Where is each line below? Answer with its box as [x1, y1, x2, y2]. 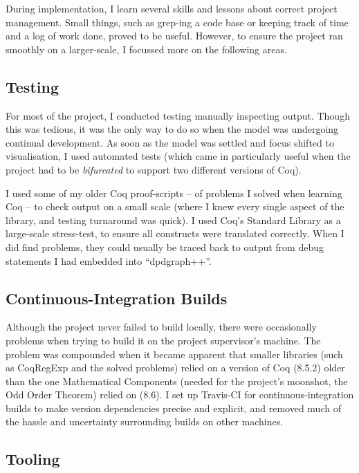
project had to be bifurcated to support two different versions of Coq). [6, 162, 302, 176]
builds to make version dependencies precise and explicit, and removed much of [6, 400, 341, 415]
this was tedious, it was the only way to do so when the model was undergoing [6, 122, 339, 136]
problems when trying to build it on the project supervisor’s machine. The [6, 333, 321, 347]
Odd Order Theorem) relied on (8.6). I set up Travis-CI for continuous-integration [6, 387, 354, 402]
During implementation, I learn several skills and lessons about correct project [6, 1, 338, 15]
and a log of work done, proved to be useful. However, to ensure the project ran [6, 28, 343, 43]
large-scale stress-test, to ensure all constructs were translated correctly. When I [6, 226, 344, 241]
